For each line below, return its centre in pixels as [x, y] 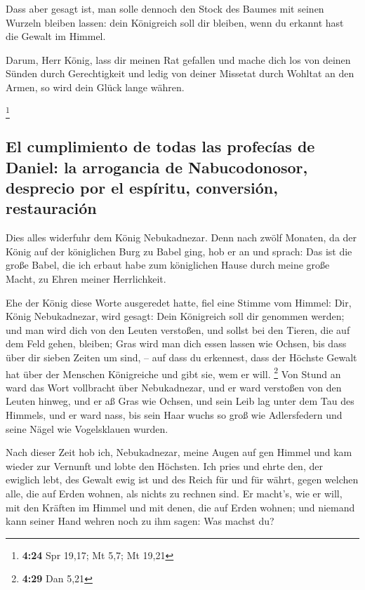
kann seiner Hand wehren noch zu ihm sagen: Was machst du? [140, 521]
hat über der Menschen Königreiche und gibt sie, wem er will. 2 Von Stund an [173, 373]
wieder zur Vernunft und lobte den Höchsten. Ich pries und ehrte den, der [164, 465]
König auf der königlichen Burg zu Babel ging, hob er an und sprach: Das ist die [179, 251]
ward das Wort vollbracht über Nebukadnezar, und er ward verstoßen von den [174, 387]
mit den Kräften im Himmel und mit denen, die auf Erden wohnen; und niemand [180, 507]
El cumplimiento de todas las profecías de [160, 146]
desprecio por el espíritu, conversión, [142, 188]
